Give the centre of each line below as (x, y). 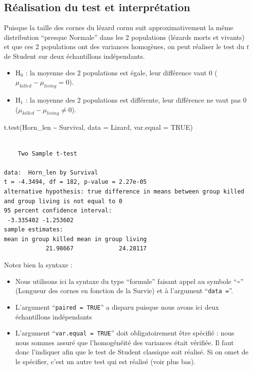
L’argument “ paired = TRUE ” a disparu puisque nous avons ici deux (117, 307)
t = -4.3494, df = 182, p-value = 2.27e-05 (75, 182)
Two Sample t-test (47, 153)
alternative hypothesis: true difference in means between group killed (124, 191)
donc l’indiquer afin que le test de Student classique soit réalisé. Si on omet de (132, 352)
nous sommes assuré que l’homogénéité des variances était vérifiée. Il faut (125, 342)
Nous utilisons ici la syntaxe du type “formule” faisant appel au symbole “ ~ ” (129, 281)
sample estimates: (34, 230)
